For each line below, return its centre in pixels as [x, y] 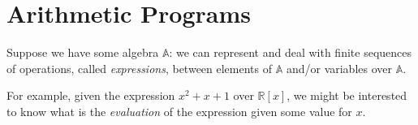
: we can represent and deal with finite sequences [291, 52]
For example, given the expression [91, 95]
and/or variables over [339, 68]
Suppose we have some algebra [83, 52]
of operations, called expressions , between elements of [140, 68]
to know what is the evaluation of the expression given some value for [179, 111]
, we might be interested [347, 95]
